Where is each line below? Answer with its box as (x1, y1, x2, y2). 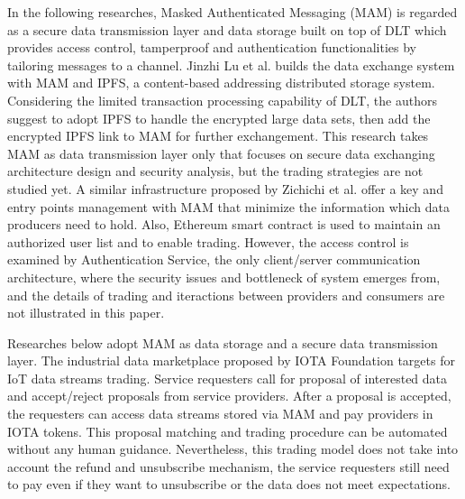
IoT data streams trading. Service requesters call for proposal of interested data (7, 368, 448, 387)
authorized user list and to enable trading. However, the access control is (7, 232, 409, 251)
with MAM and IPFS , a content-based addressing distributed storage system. (7, 73, 435, 92)
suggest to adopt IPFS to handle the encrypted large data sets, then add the (7, 108, 431, 127)
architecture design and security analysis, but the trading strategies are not (7, 162, 424, 180)
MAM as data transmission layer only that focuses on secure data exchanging (7, 143, 435, 162)
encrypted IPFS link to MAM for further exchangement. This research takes (7, 126, 429, 145)
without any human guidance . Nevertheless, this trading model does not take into (7, 439, 459, 458)
